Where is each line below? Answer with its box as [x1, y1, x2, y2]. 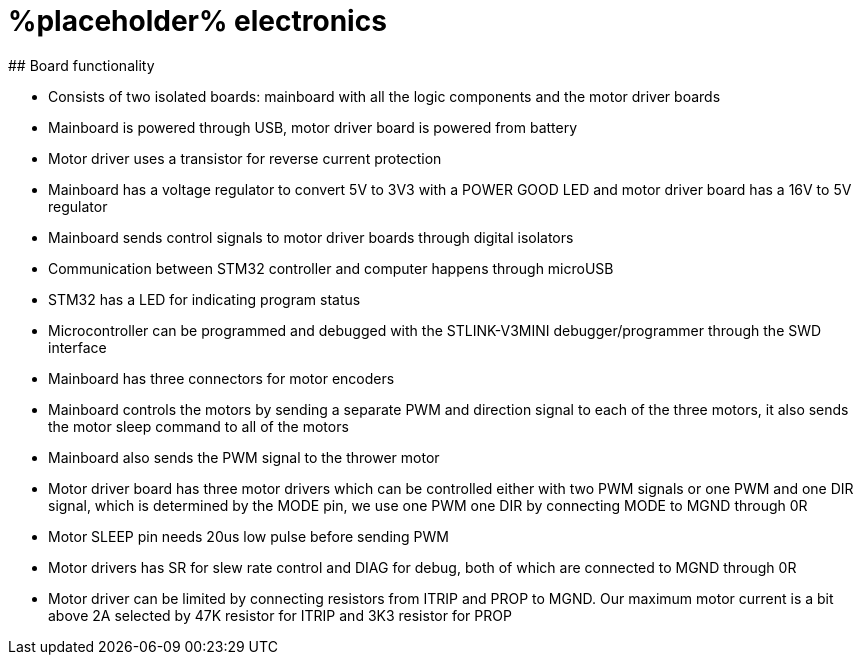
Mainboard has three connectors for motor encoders [48, 369, 395, 387]
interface [48, 338, 107, 356]
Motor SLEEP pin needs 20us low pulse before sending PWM [48, 527, 449, 545]
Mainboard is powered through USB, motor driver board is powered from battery [48, 118, 578, 136]
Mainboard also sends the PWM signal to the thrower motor [48, 448, 440, 466]
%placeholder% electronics [8, 4, 387, 38]
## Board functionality [8, 56, 155, 74]
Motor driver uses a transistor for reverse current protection [48, 149, 442, 167]
